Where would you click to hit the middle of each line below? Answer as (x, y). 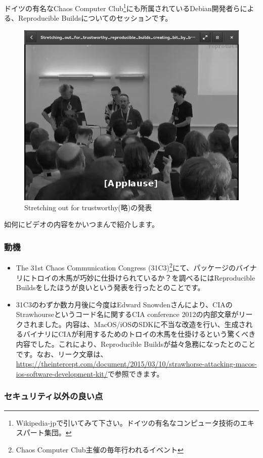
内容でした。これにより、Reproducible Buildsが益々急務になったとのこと (136, 344)
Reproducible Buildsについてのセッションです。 (95, 18)
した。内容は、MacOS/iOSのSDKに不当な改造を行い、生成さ (145, 324)
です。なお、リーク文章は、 (62, 354)
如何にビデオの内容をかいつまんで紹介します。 (81, 224)
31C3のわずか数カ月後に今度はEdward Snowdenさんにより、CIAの (124, 304)
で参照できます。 (136, 373)
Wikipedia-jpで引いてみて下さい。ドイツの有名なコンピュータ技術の (128, 422)
